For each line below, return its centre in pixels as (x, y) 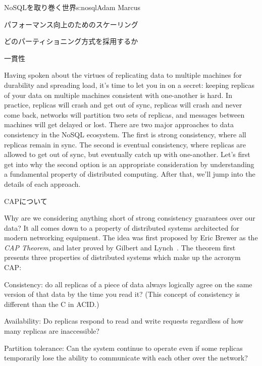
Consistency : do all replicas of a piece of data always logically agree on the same (128, 284)
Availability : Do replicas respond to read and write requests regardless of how (124, 321)
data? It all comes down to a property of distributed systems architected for (122, 227)
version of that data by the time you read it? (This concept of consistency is (122, 294)
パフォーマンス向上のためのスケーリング (71, 24)
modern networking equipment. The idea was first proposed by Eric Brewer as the (131, 238)
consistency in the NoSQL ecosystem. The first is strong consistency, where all (125, 134)
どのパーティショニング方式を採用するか (71, 41)
